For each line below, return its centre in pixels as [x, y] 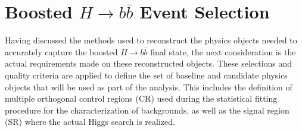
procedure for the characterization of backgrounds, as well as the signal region [147, 110]
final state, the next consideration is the [223, 51]
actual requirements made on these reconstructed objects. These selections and [149, 63]
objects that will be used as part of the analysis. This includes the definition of [149, 87]
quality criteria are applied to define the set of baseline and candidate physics [146, 75]
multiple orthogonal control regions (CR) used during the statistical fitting [141, 98]
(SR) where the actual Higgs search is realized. [90, 122]
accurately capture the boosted [61, 51]
